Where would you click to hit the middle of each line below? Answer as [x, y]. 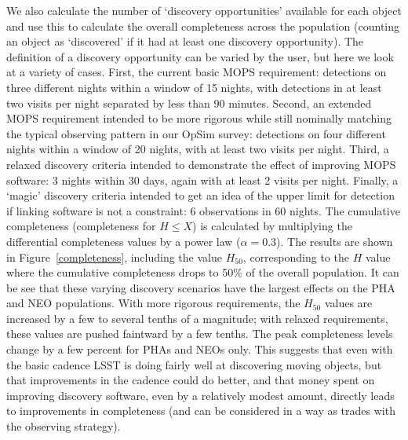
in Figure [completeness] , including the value [114, 257]
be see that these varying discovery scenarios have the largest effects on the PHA [201, 287]
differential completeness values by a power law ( [124, 241]
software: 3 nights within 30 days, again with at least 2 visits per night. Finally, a [202, 180]
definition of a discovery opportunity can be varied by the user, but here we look [200, 56]
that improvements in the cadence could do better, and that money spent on [191, 380]
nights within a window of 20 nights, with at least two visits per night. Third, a [198, 149]
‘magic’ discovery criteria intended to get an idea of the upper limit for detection [200, 195]
